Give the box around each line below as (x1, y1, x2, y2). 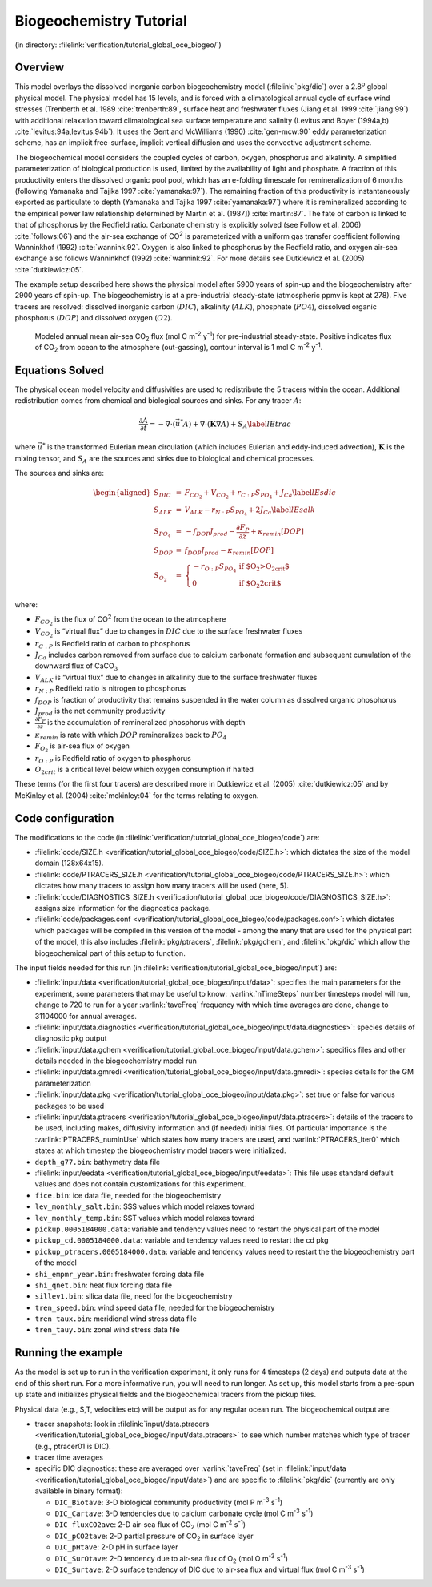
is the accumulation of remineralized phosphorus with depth (46, 718, 246, 727)
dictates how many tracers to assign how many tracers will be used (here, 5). (34, 881, 290, 891)
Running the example (14, 1346, 123, 1359)
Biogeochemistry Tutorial (14, 12, 187, 30)
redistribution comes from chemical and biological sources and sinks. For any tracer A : (14, 396, 302, 405)
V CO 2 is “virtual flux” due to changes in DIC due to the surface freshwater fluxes (34, 626, 303, 639)
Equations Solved (14, 363, 104, 377)
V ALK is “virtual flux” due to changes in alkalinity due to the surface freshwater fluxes (34, 672, 318, 684)
